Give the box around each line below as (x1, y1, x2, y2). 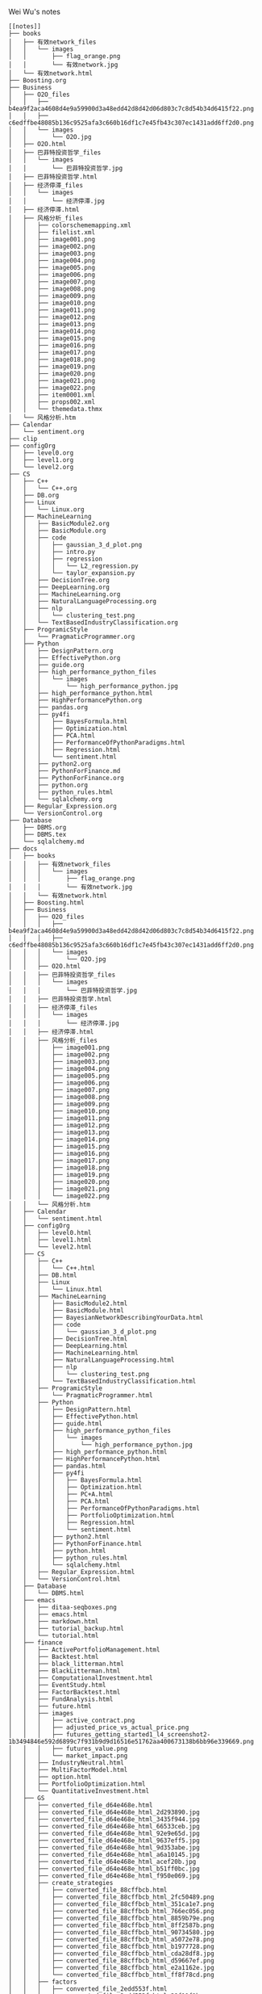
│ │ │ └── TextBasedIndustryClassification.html (8, 1377, 197, 1385)
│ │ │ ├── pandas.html (8, 1462, 106, 1470)
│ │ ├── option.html (8, 1773, 92, 1781)
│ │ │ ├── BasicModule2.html (8, 1299, 128, 1308)
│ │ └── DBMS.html (8, 1589, 85, 1597)
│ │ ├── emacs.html (8, 1610, 89, 1618)
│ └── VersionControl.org (8, 809, 103, 817)
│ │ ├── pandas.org (8, 703, 89, 712)
